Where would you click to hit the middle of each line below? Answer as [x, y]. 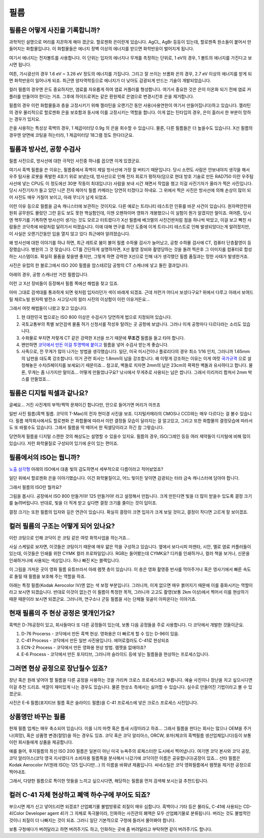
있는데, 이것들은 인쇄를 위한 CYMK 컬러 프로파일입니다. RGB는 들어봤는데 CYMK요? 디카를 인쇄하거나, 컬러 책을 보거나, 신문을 [130, 554]
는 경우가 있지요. [25, 119]
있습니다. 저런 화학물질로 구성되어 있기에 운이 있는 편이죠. [64, 443]
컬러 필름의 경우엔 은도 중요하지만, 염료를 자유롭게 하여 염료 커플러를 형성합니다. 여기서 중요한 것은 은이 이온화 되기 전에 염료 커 [130, 89]
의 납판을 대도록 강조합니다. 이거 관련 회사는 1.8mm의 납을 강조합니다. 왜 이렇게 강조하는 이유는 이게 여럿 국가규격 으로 [134, 358]
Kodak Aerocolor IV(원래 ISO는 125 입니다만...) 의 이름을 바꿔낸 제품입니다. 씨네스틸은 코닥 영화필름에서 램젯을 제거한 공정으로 [130, 765]
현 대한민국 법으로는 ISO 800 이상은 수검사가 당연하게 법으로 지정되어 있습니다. [97, 317]
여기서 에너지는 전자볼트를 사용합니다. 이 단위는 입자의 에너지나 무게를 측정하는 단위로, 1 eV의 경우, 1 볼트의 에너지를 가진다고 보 [131, 58]
